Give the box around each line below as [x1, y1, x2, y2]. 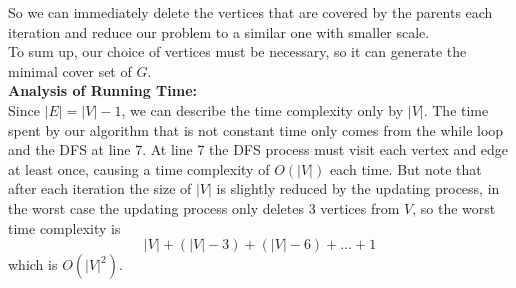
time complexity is [8, 217, 121, 238]
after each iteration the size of [8, 178, 192, 199]
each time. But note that [329, 158, 482, 179]
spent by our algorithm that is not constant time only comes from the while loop [8, 119, 504, 140]
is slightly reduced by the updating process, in [216, 178, 500, 199]
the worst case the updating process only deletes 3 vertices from [8, 197, 400, 218]
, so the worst [412, 197, 496, 218]
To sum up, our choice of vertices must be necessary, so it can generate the [8, 41, 467, 62]
